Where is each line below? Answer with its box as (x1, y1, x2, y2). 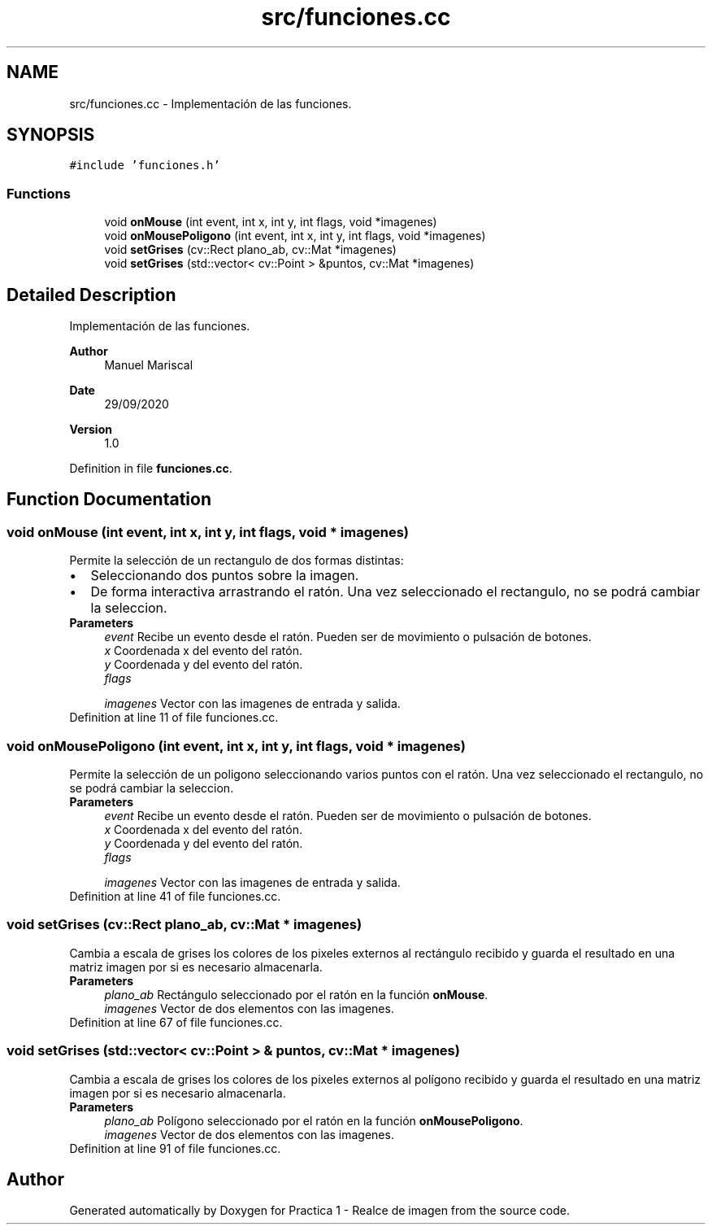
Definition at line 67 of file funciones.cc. (69, 1015, 283, 1029)
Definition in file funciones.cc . (69, 461, 232, 476)
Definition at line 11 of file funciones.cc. (69, 710, 279, 725)
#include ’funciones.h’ (69, 159, 220, 172)
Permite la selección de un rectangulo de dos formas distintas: (69, 553, 404, 568)
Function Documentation (7, 489, 211, 510)
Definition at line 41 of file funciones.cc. (69, 889, 281, 903)
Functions (7, 185, 71, 202)
